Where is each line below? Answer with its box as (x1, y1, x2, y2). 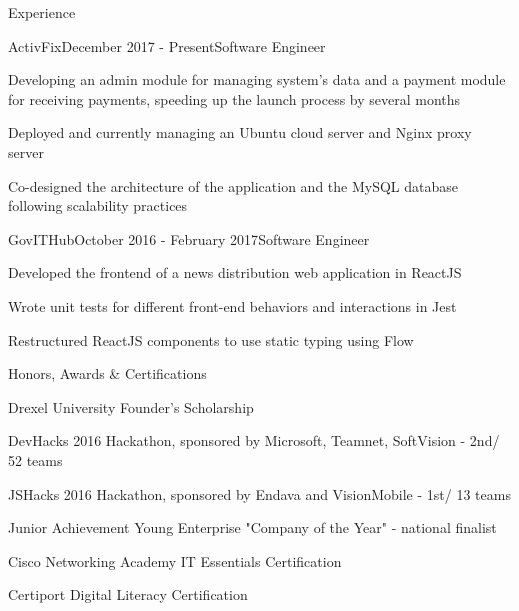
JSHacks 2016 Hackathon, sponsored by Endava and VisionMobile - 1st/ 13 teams (8, 483, 511, 504)
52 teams (8, 449, 63, 470)
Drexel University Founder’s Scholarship (8, 396, 254, 417)
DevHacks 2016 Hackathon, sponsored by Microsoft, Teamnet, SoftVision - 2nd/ (8, 430, 500, 451)
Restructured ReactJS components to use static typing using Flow (8, 329, 414, 350)
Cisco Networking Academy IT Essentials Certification (8, 550, 342, 571)
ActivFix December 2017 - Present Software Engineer (8, 35, 326, 56)
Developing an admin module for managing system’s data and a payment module (8, 69, 506, 90)
